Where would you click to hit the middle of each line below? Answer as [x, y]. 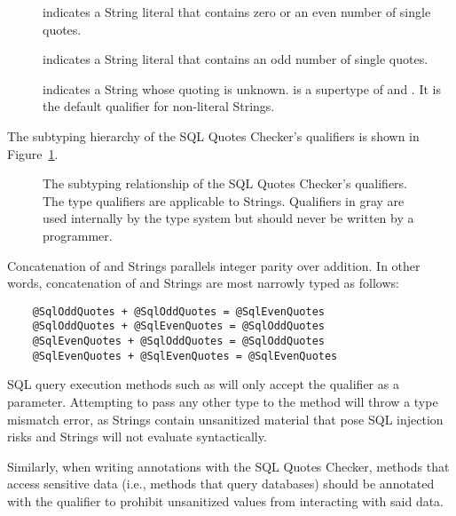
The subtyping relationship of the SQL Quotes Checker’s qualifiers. [225, 183]
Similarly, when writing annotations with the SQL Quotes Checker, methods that [228, 466]
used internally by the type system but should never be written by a [228, 218]
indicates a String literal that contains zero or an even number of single [237, 12]
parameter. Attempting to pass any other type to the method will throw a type [223, 401]
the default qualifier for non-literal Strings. [159, 106]
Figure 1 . [33, 153]
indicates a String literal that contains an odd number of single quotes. [236, 59]
